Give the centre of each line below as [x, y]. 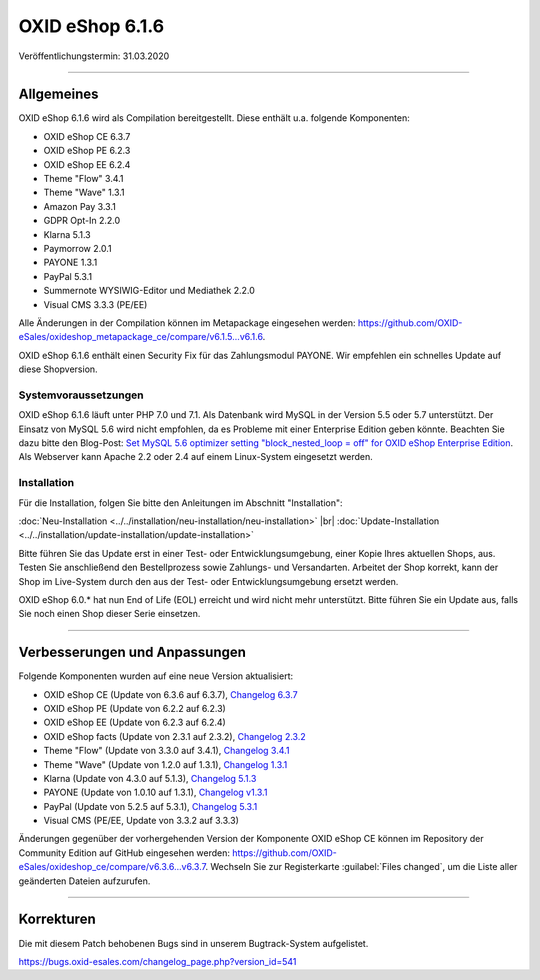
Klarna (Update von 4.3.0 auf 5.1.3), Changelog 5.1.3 [150, 778]
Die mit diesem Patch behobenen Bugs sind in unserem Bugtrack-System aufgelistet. [193, 943]
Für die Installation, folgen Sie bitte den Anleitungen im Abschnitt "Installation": [181, 502]
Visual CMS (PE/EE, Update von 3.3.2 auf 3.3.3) [141, 821]
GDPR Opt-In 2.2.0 [82, 221]
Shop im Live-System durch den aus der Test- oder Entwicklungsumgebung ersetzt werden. [208, 581]
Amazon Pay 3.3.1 [80, 206]
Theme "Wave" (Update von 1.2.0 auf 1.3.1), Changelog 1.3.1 [165, 764]
